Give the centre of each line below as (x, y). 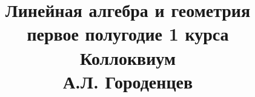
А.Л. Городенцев (128, 81)
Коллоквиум (128, 57)
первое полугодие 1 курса (128, 34)
